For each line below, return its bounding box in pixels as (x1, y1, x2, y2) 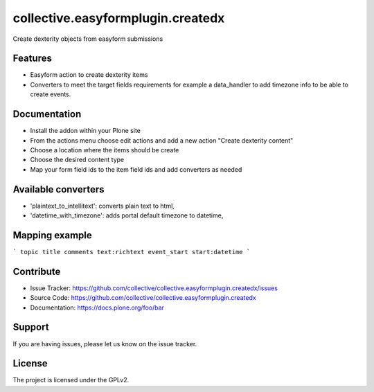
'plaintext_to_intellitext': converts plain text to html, (30, 202, 175, 210)
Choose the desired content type (30, 156, 125, 164)
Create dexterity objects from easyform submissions (12, 35, 163, 43)
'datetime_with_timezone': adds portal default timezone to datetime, (30, 211, 224, 220)
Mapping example (12, 229, 93, 241)
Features (12, 53, 52, 64)
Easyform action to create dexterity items (30, 71, 148, 79)
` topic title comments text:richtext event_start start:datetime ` (12, 248, 251, 256)
